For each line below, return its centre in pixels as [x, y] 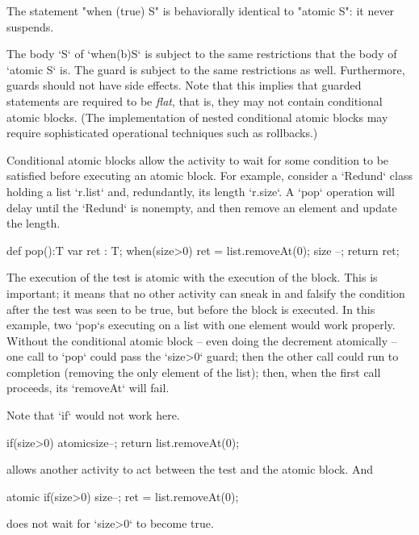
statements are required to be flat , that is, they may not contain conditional [195, 100]
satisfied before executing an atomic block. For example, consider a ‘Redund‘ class [209, 176]
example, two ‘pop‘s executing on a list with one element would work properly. [201, 325]
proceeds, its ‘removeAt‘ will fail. [88, 388]
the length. [34, 223]
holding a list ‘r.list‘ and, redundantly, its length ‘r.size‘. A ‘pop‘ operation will [201, 191]
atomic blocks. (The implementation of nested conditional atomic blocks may [197, 117]
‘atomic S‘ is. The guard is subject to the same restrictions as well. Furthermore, [206, 69]
